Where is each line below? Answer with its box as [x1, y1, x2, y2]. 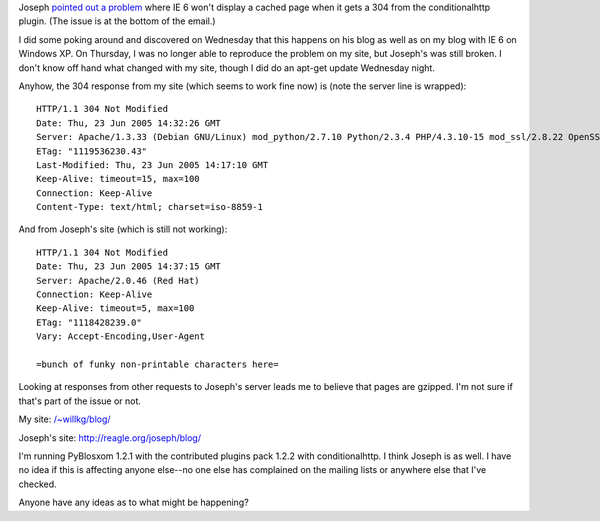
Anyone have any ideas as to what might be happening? [18, 496, 249, 509]
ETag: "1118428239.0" [36, 316, 142, 328]
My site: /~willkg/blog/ [18, 413, 111, 425]
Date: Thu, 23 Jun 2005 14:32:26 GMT [36, 117, 222, 129]
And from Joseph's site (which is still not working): [18, 223, 228, 235]
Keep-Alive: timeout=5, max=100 [36, 303, 195, 314]
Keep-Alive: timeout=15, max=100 [36, 173, 200, 185]
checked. [18, 478, 57, 490]
